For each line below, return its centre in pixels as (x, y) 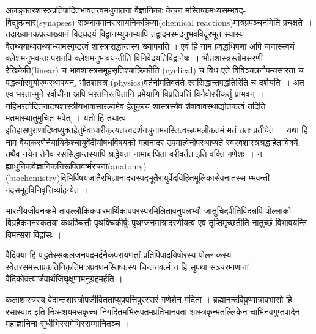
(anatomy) (127, 165)
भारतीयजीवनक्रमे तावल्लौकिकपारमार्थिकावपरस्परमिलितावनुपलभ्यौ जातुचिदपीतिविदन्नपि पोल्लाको (149, 210)
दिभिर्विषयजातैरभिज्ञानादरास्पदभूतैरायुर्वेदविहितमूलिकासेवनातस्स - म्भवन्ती (165, 178)
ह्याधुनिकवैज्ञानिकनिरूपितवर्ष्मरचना (57, 165)
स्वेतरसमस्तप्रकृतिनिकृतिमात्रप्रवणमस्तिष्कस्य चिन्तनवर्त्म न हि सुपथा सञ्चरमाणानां (127, 266)
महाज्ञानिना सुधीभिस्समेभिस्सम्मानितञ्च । (67, 323)
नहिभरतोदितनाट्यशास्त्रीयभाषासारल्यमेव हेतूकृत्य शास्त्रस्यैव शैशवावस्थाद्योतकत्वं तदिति (136, 106)
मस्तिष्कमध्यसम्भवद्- (216, 10)
